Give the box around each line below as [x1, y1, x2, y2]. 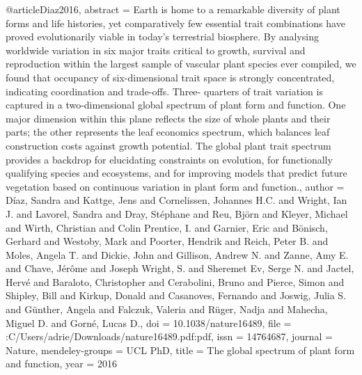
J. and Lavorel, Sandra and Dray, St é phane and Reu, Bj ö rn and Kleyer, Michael [6, 206, 348, 221]
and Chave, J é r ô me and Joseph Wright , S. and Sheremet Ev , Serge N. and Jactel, [6, 261, 354, 276]
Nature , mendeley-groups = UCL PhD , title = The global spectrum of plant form [6, 342, 355, 357]
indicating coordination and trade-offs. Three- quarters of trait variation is [6, 83, 323, 98]
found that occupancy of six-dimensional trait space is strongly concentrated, [6, 70, 335, 84]
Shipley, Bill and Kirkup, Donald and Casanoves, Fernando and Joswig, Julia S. [6, 288, 347, 303]
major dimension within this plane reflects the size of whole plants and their [6, 111, 331, 125]
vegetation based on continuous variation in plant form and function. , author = [6, 179, 345, 193]
